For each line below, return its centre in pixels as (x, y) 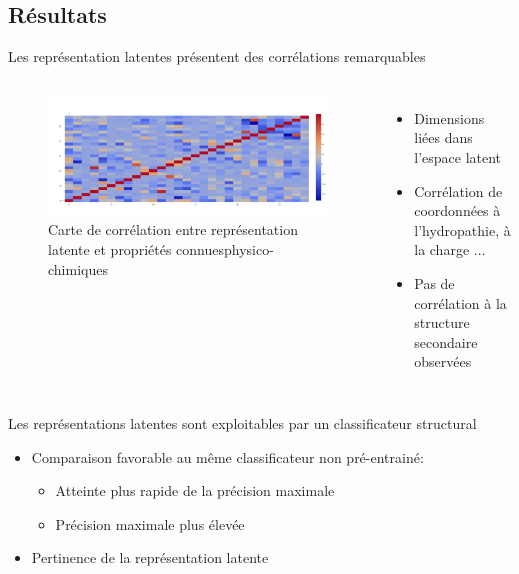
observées (443, 361)
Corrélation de (458, 190)
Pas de (434, 282)
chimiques (78, 268)
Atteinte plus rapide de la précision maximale (195, 490)
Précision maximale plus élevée (150, 523)
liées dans (443, 137)
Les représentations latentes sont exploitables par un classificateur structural (242, 422)
